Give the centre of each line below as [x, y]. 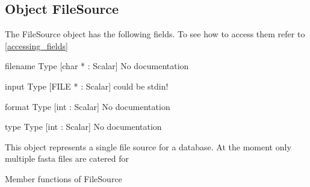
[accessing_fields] [36, 45]
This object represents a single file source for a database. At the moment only [148, 146]
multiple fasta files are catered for [67, 158]
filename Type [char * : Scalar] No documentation [97, 66]
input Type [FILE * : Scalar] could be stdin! [87, 86]
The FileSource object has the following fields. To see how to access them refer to [155, 34]
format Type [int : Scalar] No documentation [88, 106]
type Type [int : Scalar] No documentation [83, 127]
